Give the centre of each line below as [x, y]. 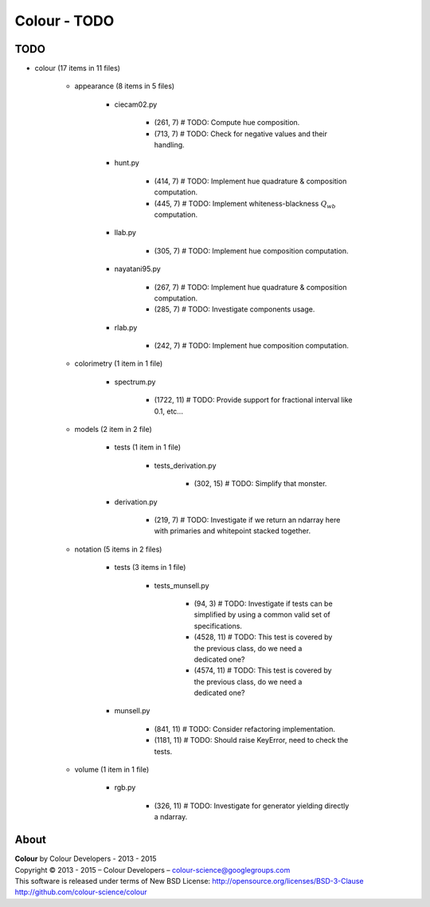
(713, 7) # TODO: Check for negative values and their [241, 133]
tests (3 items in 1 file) [150, 567]
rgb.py [125, 787]
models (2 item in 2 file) [113, 430]
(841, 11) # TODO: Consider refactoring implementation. [245, 728]
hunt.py [127, 163]
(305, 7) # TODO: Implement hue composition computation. [252, 250]
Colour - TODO [64, 21]
